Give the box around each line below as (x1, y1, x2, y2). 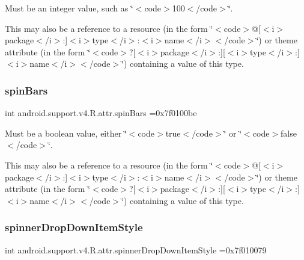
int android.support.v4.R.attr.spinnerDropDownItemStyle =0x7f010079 (5, 243, 267, 256)
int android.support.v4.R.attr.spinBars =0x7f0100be (5, 107, 197, 119)
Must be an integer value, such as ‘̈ (5, 2, 133, 14)
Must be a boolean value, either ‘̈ (5, 126, 127, 139)
